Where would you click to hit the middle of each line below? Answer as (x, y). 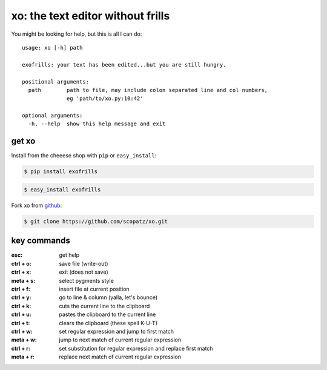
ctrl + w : (22, 331)
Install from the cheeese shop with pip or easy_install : (84, 156)
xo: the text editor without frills (91, 16)
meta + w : (24, 340)
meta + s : (23, 280)
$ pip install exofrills (61, 172)
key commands (41, 241)
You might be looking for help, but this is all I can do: (77, 34)
